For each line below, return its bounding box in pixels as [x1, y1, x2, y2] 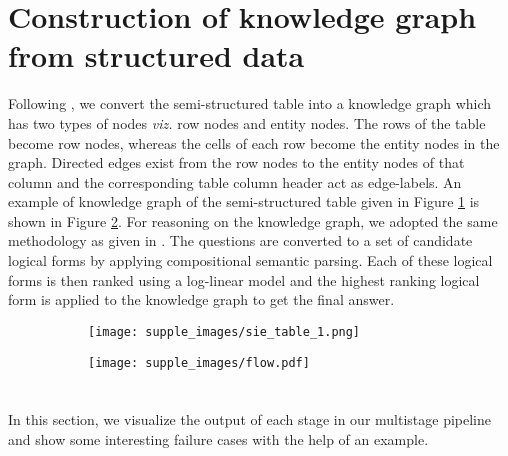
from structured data [8, 35, 305, 76]
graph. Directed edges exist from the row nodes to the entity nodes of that [8, 152, 465, 173]
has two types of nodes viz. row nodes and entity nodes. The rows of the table [8, 112, 486, 133]
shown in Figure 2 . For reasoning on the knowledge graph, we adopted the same [8, 210, 498, 231]
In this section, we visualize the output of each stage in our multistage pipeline [8, 409, 492, 430]
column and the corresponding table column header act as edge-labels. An [8, 171, 462, 192]
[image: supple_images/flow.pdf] [88, 355, 310, 370]
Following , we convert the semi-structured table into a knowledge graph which [8, 93, 492, 114]
